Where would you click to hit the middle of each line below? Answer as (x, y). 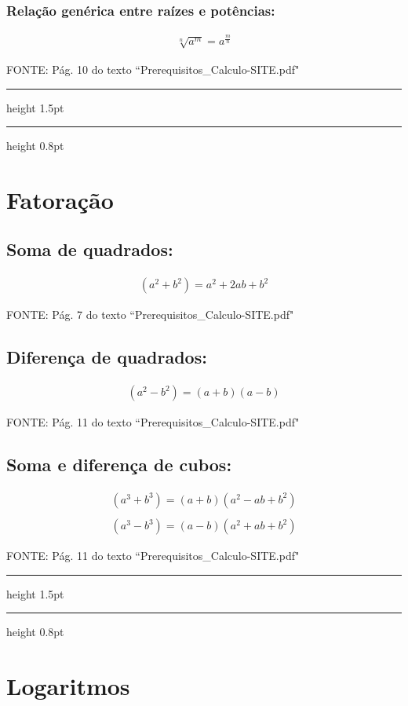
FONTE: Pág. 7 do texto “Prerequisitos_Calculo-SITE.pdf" (150, 315)
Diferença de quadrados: (107, 357)
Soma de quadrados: (90, 249)
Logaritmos (68, 686)
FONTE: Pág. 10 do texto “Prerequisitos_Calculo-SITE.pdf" (153, 69)
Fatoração (60, 199)
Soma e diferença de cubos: (119, 465)
